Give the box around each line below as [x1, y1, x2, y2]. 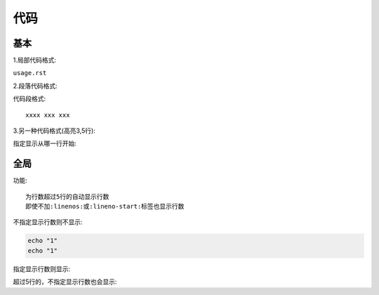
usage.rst [13, 69, 47, 77]
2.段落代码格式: [13, 81, 58, 90]
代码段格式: [13, 95, 46, 103]
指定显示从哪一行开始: [13, 139, 77, 147]
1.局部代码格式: [13, 56, 56, 65]
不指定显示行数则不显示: [13, 218, 84, 226]
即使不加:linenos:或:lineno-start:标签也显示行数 [25, 202, 185, 211]
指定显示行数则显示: [13, 264, 71, 273]
